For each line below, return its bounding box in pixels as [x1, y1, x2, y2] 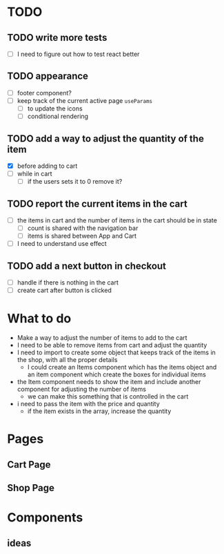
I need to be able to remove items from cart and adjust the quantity [17, 341, 207, 350]
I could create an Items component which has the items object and [27, 363, 217, 372]
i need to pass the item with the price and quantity [17, 400, 160, 408]
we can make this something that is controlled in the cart [27, 392, 189, 401]
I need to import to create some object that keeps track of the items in [17, 348, 216, 356]
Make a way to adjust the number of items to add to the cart [17, 334, 187, 342]
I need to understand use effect [17, 240, 107, 248]
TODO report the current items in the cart [7, 198, 187, 209]
